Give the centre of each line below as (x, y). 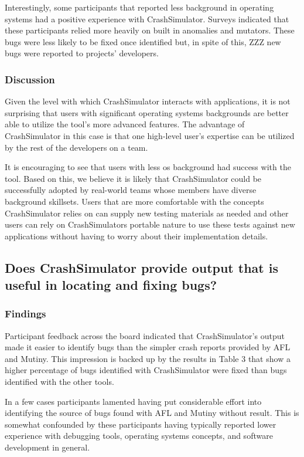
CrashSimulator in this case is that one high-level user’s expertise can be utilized (150, 135)
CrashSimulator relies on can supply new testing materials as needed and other (147, 213)
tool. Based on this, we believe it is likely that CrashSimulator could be (133, 178)
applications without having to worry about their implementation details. (136, 236)
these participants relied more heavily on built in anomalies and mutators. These (150, 30)
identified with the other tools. (59, 382)
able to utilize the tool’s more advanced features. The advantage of (125, 124)
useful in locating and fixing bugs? (111, 285)
